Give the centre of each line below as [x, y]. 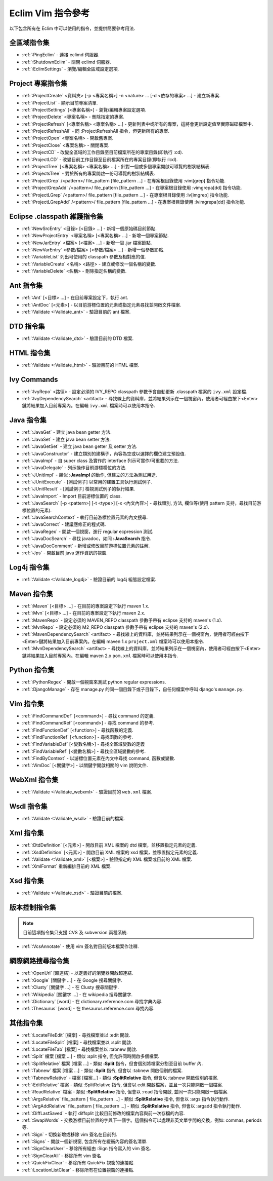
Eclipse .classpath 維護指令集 [56, 216]
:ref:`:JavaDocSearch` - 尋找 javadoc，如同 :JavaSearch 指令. [87, 539]
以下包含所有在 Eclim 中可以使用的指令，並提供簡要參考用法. [72, 28]
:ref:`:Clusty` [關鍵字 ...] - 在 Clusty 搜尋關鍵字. [70, 987]
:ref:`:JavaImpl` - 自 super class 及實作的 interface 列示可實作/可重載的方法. [101, 461]
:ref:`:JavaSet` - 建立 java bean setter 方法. [66, 439]
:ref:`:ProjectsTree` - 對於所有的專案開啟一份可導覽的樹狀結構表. [88, 174]
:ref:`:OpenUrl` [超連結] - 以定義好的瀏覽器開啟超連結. [78, 973]
